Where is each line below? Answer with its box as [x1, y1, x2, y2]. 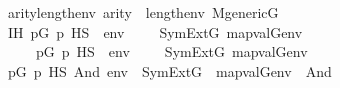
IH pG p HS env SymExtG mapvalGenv [7, 21, 303, 42]
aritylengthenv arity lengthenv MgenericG [7, 2, 279, 22]
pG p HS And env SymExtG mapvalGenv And [7, 60, 332, 81]
